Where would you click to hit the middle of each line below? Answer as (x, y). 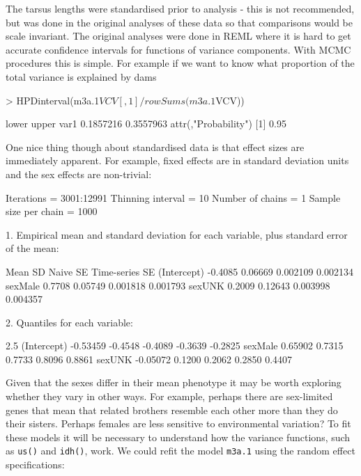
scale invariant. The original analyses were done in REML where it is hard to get (178, 36)
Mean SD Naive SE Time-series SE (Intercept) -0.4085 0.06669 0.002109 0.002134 (179, 271)
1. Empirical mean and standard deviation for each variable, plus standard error (177, 234)
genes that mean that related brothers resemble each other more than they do (172, 410)
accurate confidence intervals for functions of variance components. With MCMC (178, 49)
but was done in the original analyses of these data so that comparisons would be (179, 22)
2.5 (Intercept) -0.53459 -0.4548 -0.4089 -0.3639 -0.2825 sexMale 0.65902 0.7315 (175, 346)
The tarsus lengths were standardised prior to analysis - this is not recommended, (180, 8)
